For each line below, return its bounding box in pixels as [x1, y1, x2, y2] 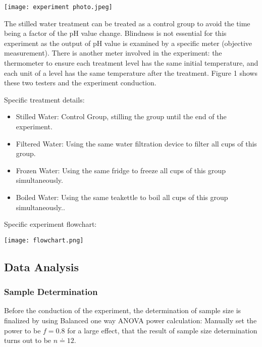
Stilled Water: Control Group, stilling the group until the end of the [16, 111, 227, 122]
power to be [4, 325, 41, 335]
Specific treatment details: [4, 94, 85, 105]
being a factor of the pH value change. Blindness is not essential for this [4, 28, 227, 38]
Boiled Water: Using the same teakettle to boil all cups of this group [16, 191, 228, 202]
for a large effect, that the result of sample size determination [67, 325, 257, 335]
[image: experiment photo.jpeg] [4, 4, 113, 11]
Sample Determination [4, 285, 98, 298]
